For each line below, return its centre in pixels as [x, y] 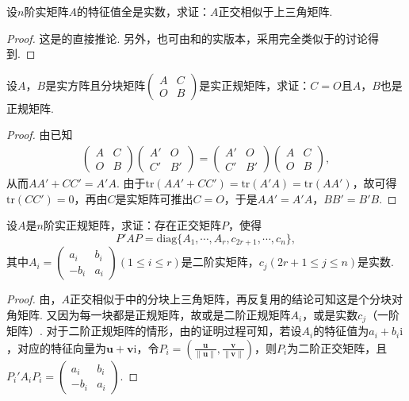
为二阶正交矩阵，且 [337, 347]
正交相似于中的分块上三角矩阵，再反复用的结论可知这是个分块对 [237, 299]
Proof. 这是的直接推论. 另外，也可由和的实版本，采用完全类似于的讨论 [187, 38]
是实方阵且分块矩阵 [96, 85]
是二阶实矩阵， [220, 262]
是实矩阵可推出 [154, 198]
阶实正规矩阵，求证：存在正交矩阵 [132, 225]
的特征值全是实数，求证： [143, 11]
